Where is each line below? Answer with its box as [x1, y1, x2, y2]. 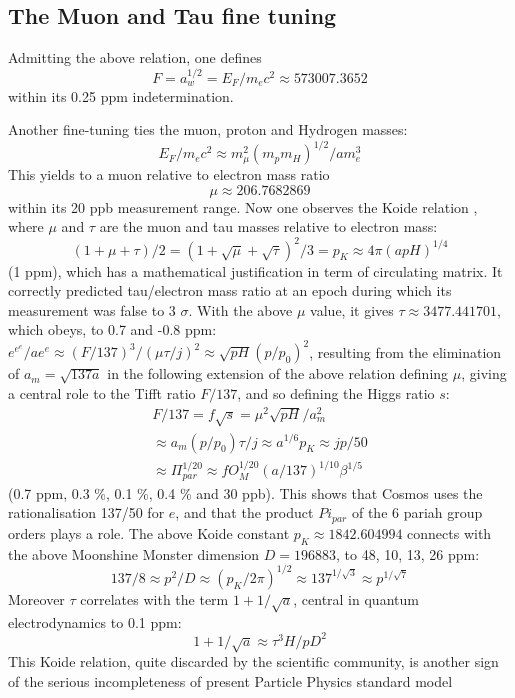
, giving [461, 363, 507, 384]
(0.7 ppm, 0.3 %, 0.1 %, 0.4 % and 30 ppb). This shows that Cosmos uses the [8, 482, 483, 503]
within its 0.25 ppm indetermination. [8, 85, 234, 106]
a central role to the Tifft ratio [8, 383, 196, 404]
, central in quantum [293, 588, 419, 609]
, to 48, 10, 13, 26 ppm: [336, 543, 480, 564]
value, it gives [310, 299, 394, 320]
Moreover [8, 588, 65, 609]
